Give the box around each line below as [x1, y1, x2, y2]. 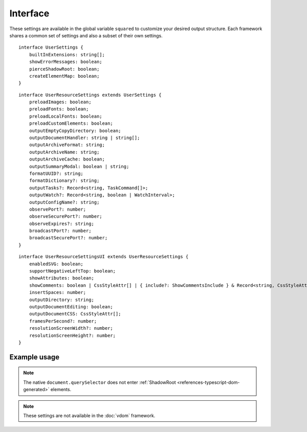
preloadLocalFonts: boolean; [29, 113, 102, 119]
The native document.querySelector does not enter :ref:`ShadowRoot [23, 379, 176, 385]
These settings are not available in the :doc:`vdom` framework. [23, 412, 156, 419]
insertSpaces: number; [29, 289, 86, 295]
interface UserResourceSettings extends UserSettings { [18, 92, 162, 98]
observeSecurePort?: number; [29, 214, 102, 219]
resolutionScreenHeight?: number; [29, 332, 116, 338]
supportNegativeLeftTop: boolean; [29, 268, 116, 274]
